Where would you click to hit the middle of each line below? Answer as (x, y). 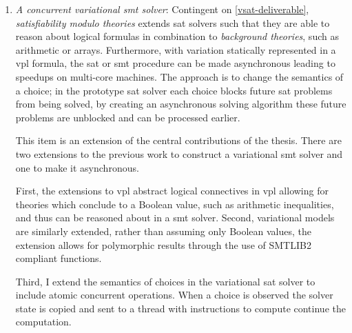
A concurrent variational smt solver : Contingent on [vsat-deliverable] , (162, 9)
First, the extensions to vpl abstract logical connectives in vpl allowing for (172, 191)
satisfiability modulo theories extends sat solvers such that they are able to (173, 22)
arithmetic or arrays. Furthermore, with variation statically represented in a (176, 49)
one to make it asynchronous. (77, 167)
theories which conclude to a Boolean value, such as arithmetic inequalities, (175, 204)
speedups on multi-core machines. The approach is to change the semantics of (179, 76)
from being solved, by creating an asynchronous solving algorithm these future (181, 104)
